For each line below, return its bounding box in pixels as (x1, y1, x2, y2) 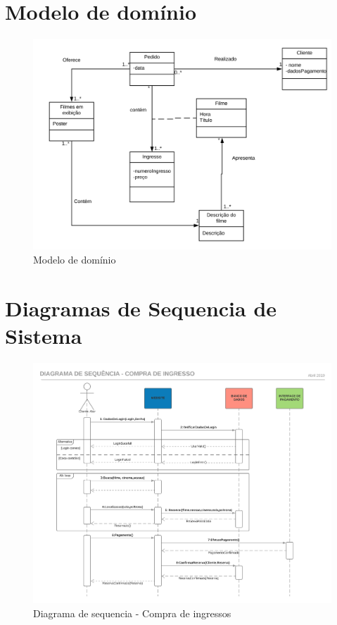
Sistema (5, 321, 82, 350)
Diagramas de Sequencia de (5, 293, 277, 322)
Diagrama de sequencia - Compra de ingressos (33, 605, 231, 620)
